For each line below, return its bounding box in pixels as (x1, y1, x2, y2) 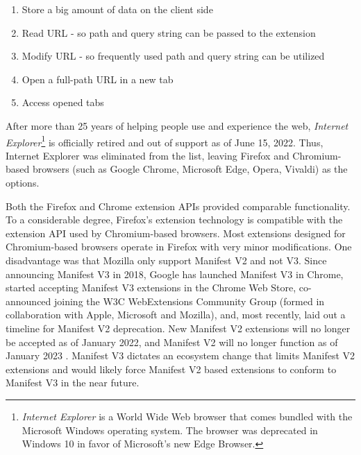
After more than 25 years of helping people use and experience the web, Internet (6, 118, 349, 132)
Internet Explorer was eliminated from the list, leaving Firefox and (6, 148, 289, 162)
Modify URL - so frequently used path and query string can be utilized (22, 49, 325, 63)
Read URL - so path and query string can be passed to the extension (22, 25, 316, 40)
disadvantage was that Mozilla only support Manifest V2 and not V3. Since (6, 252, 327, 267)
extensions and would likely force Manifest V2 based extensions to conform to (6, 361, 337, 376)
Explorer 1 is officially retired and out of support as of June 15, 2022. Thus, (6, 132, 324, 149)
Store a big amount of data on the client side (22, 2, 213, 16)
